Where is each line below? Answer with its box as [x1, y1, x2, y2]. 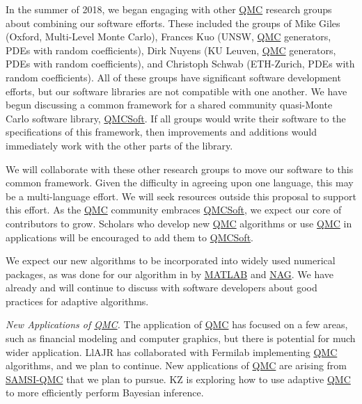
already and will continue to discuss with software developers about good [6, 280, 317, 295]
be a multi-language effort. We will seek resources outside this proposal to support [6, 188, 356, 203]
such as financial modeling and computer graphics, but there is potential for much [6, 331, 356, 346]
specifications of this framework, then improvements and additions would [6, 124, 317, 139]
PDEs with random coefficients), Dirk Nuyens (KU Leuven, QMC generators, [6, 42, 336, 57]
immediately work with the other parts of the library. [6, 138, 233, 152]
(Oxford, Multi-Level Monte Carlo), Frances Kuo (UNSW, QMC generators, [6, 29, 331, 44]
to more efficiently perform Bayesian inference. [6, 385, 204, 400]
